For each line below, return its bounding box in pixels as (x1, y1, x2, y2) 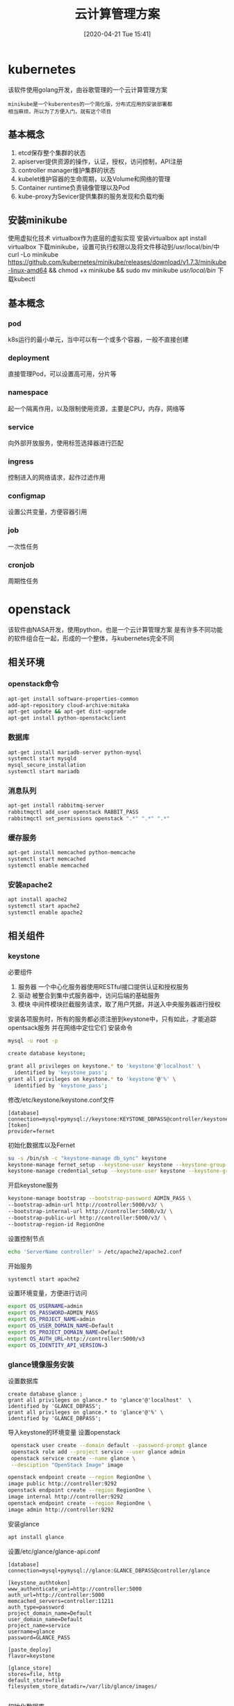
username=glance (8, 1628, 55, 1635)
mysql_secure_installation (8, 761, 86, 769)
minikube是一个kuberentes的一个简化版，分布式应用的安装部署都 (8, 100, 173, 108)
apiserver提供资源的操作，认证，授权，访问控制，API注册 (17, 157, 183, 166)
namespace (8, 388, 49, 397)
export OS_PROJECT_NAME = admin (8, 1316, 96, 1323)
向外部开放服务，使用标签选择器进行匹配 (8, 439, 124, 447)
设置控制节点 (8, 1234, 44, 1242)
